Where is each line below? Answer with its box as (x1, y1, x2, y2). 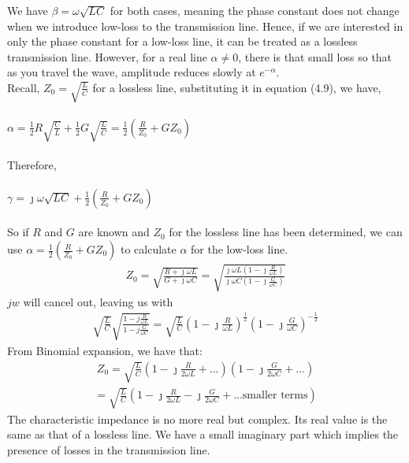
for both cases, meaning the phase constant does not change (110, 2, 400, 18)
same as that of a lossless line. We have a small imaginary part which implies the (7, 426, 399, 443)
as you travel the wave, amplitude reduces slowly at (7, 64, 256, 80)
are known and (78, 224, 150, 240)
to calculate (120, 241, 177, 257)
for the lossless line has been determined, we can (169, 224, 403, 240)
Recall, (7, 79, 40, 95)
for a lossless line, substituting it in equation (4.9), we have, (92, 79, 381, 95)
